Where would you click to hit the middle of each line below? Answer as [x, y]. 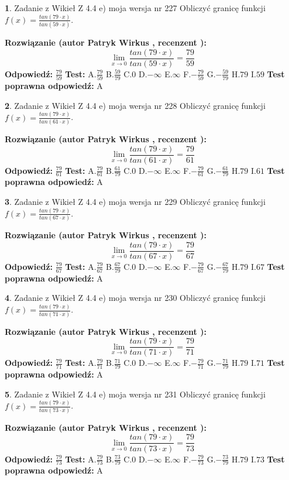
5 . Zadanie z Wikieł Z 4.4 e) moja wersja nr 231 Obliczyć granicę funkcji [135, 394]
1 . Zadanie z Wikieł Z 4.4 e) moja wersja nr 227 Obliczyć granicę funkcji [135, 8]
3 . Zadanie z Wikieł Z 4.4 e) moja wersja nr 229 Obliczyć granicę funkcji [135, 202]
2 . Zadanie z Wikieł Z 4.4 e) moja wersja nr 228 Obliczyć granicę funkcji [135, 105]
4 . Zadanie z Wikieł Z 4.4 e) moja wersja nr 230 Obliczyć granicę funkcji [135, 298]
